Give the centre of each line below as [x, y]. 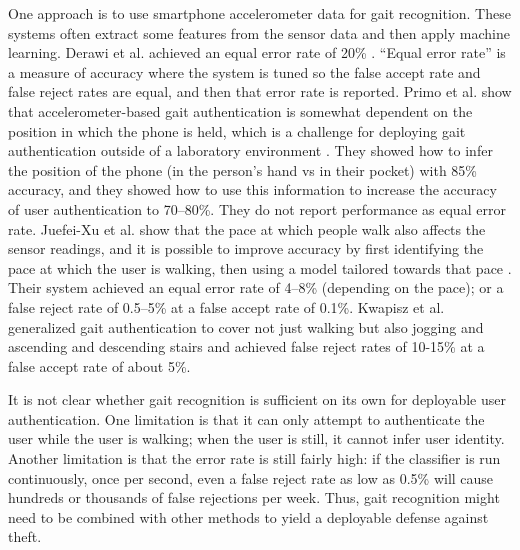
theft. [25, 536]
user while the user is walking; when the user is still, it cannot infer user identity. [256, 438]
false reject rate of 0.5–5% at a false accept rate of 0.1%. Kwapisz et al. [226, 306]
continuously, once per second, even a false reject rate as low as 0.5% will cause [251, 477]
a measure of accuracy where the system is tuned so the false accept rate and [244, 71]
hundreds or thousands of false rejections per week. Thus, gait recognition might [254, 497]
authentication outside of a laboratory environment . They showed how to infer [250, 150]
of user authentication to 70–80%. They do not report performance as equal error [257, 208]
